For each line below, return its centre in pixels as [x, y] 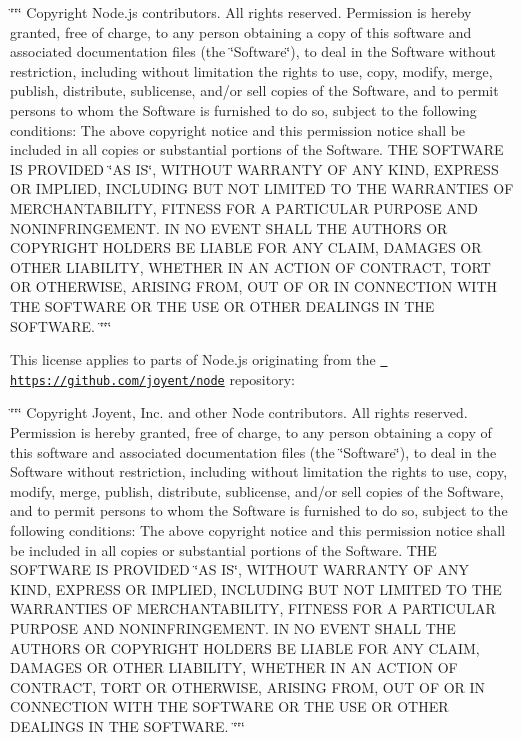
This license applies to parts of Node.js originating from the [193, 359]
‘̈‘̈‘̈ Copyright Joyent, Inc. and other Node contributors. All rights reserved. [239, 412]
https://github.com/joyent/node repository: [152, 378]
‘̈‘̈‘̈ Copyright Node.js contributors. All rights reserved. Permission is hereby [241, 12]
